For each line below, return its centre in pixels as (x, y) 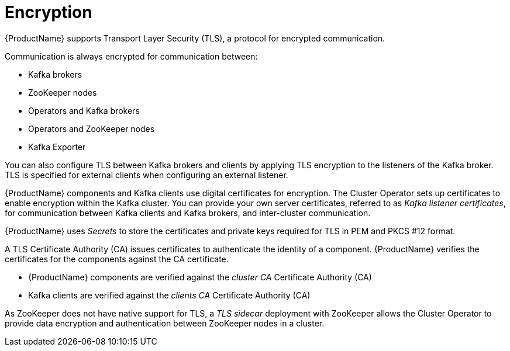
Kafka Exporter (57, 147)
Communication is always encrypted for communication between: (131, 56)
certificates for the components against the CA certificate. (117, 259)
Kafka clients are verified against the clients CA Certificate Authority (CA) (169, 295)
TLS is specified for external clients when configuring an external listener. (147, 175)
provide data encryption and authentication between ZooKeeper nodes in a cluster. (165, 323)
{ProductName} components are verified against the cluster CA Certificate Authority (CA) (200, 277)
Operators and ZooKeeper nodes (92, 128)
